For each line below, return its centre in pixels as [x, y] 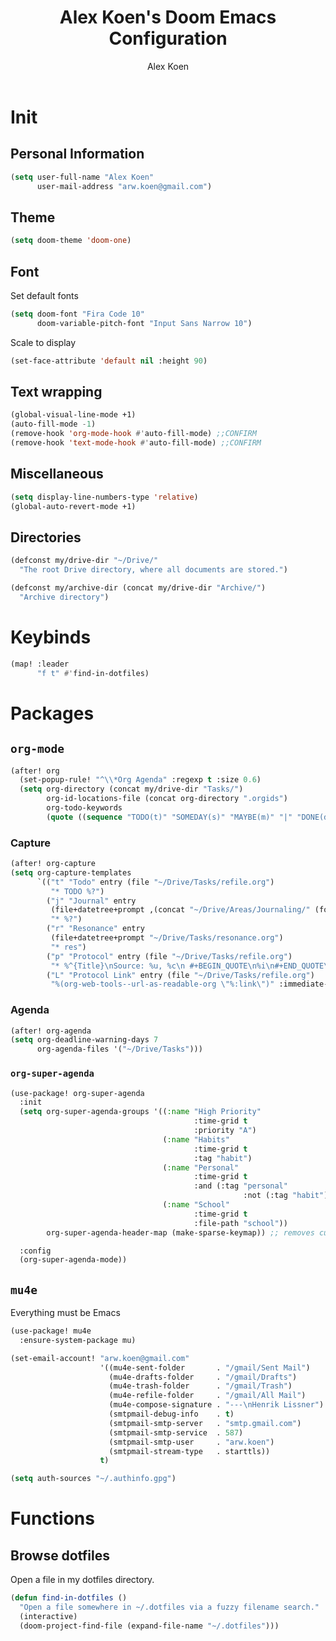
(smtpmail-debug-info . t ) [171, 1414]
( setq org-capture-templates [71, 872]
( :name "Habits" [196, 1139]
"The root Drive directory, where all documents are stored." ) [153, 570]
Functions [52, 1518]
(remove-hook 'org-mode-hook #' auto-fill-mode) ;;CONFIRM [133, 434]
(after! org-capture [53, 864]
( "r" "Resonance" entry [95, 929]
